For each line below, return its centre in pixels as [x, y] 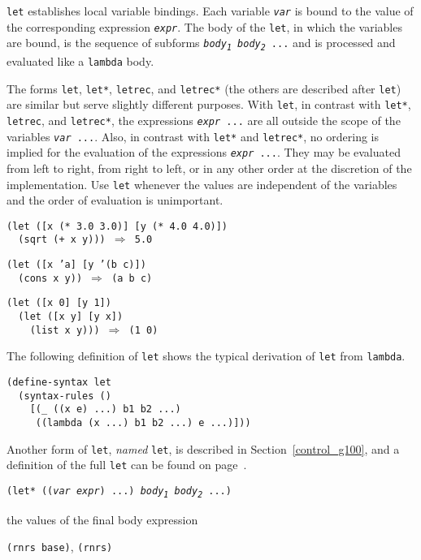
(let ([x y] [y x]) [71, 317]
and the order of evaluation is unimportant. [115, 200]
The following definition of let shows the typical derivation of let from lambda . [206, 356]
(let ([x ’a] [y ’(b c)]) [76, 265]
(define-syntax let [59, 383]
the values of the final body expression [102, 519]
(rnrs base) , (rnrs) [60, 547]
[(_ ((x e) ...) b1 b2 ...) [105, 409]
